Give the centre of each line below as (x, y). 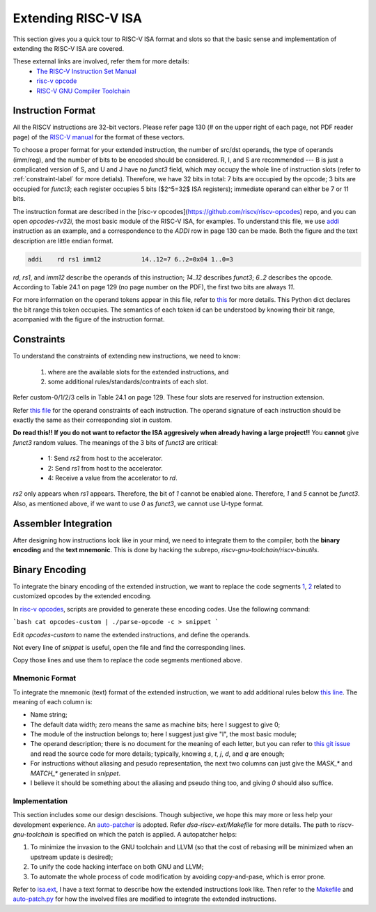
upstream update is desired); (72, 857)
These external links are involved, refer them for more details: (101, 61)
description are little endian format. (63, 241)
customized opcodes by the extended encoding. (83, 596)
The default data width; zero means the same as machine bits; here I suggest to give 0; (155, 724)
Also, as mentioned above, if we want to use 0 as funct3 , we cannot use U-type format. (138, 503)
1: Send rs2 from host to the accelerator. (105, 458)
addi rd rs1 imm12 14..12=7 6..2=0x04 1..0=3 (130, 259)
